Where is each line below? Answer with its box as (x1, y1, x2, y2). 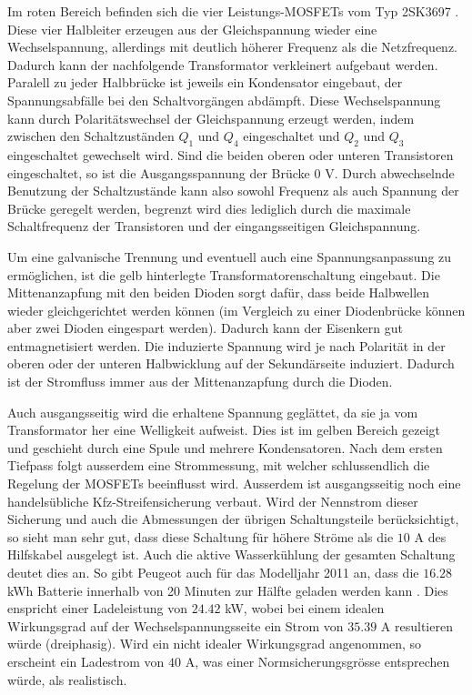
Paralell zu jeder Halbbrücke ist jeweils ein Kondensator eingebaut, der (7, 73, 403, 92)
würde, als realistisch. (7, 670, 127, 689)
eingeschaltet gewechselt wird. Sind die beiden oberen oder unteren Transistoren (7, 145, 454, 164)
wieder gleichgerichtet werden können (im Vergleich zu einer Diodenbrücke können (7, 300, 466, 319)
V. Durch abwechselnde (325, 163, 455, 182)
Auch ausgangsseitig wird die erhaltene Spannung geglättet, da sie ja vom (7, 402, 418, 421)
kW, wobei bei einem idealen (225, 599, 385, 618)
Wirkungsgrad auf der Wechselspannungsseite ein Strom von (7, 616, 344, 635)
